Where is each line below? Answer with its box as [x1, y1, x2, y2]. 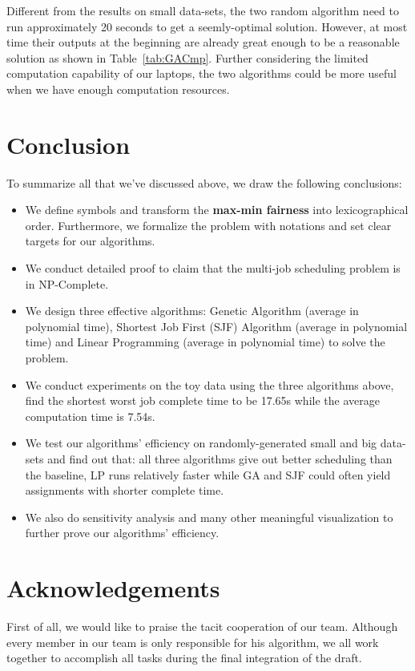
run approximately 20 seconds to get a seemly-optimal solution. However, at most [6, 18, 408, 34]
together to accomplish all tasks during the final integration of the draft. [6, 649, 362, 666]
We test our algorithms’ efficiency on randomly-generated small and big [25, 435, 377, 451]
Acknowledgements [6, 572, 220, 604]
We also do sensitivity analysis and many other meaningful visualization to [25, 508, 393, 525]
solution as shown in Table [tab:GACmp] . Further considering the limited [6, 49, 369, 66]
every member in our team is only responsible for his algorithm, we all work [6, 633, 379, 650]
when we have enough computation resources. [6, 80, 230, 97]
